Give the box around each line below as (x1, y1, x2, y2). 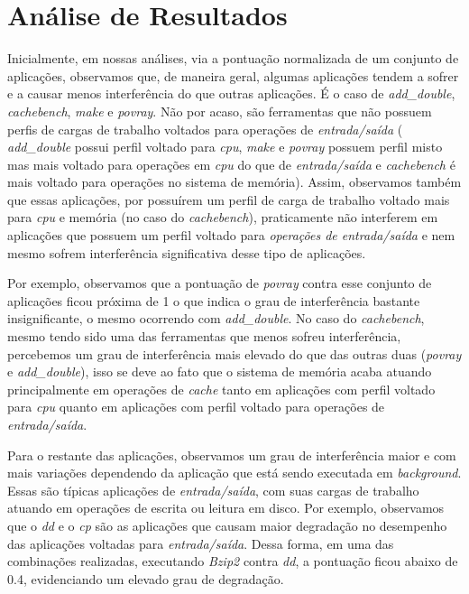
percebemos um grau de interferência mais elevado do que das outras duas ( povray (7, 344, 462, 363)
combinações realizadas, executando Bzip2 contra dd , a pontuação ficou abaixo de (7, 552, 458, 571)
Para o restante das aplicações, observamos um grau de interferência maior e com (7, 445, 456, 464)
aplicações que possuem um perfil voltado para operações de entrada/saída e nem (7, 226, 455, 245)
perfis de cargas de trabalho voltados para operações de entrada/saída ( (7, 119, 403, 138)
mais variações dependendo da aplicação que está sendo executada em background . (7, 463, 462, 482)
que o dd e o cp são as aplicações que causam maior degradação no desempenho (7, 515, 447, 534)
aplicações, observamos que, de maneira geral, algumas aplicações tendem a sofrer (7, 66, 459, 85)
